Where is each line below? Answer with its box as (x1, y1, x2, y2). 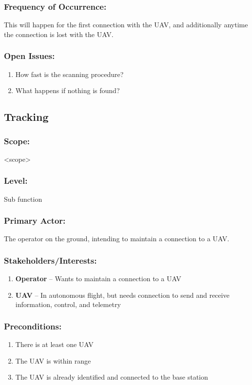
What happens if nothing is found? (15, 85, 120, 96)
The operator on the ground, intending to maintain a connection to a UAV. (4, 233, 230, 244)
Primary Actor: (4, 214, 66, 227)
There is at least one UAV (15, 339, 94, 349)
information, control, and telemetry (15, 299, 121, 309)
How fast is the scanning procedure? (15, 69, 124, 79)
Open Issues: (4, 50, 55, 62)
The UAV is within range (15, 355, 91, 366)
